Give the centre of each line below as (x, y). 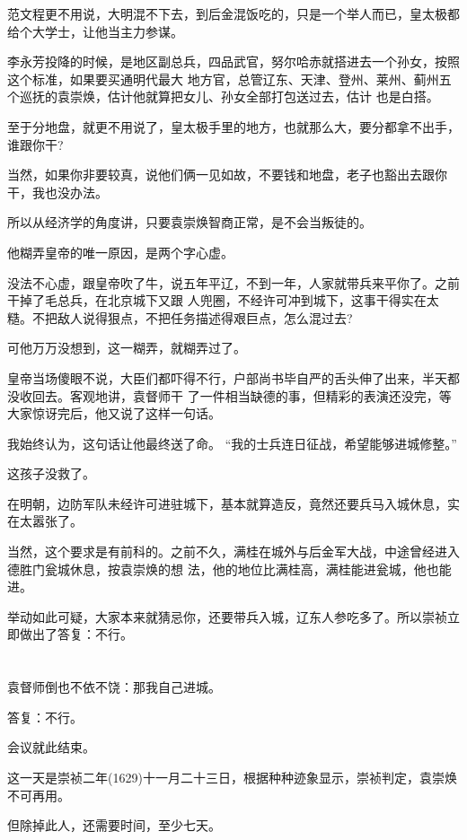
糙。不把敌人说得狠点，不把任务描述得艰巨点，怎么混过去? (180, 317)
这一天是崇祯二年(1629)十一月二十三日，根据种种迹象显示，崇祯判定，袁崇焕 (232, 777)
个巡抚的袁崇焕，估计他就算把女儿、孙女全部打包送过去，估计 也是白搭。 (223, 96)
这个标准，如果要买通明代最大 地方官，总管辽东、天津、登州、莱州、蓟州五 (229, 79)
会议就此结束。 (51, 747)
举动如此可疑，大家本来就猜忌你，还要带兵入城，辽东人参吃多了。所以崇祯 (227, 616)
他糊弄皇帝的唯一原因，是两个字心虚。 (120, 252)
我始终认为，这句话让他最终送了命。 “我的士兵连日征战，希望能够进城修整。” (232, 443)
